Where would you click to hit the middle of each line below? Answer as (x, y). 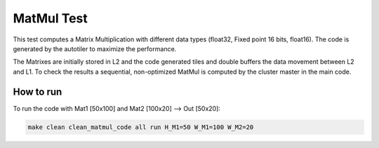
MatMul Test (50, 18)
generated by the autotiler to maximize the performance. (95, 48)
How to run (38, 92)
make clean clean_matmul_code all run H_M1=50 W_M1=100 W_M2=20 (141, 127)
